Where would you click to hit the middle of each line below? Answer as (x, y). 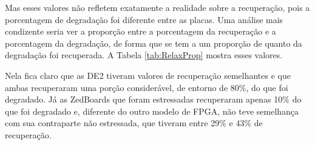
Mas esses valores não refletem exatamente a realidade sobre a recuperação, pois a (157, 7)
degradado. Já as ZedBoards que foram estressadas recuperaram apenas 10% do (153, 99)
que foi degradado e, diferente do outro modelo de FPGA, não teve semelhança (152, 111)
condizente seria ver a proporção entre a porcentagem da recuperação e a (141, 31)
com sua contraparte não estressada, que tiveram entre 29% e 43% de (134, 123)
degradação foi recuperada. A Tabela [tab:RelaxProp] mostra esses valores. (144, 55)
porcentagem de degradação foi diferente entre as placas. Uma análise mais (144, 19)
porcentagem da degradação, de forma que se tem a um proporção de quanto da (154, 43)
